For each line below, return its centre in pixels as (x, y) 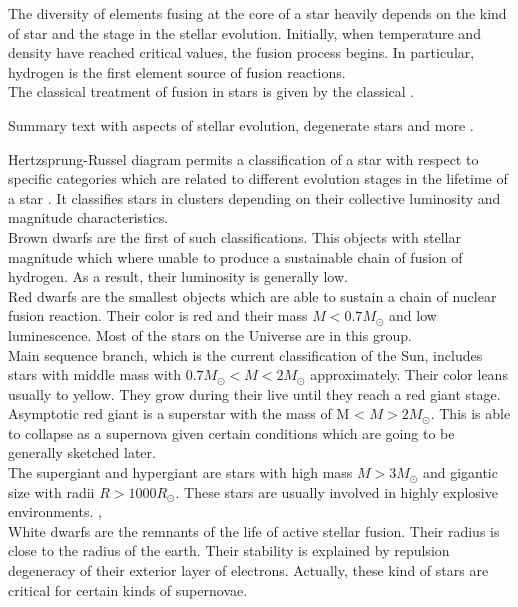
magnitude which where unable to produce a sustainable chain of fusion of (235, 256)
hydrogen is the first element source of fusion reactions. (177, 71)
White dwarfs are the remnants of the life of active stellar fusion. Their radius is (254, 530)
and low (413, 315)
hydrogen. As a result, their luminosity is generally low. (178, 276)
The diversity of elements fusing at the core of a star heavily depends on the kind (257, 13)
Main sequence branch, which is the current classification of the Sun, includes (245, 354)
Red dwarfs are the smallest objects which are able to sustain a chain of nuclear (252, 295)
